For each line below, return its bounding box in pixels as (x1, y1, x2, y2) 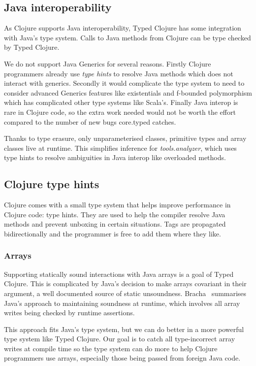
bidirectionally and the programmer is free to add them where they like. (4, 228, 221, 238)
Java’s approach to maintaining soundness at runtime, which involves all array (4, 298, 240, 308)
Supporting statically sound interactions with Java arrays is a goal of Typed (4, 268, 234, 279)
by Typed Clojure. (4, 42, 60, 52)
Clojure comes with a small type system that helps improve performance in (4, 200, 231, 210)
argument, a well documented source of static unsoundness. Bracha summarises (4, 288, 247, 298)
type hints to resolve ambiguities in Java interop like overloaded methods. (4, 152, 226, 163)
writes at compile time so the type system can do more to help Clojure (4, 343, 218, 353)
